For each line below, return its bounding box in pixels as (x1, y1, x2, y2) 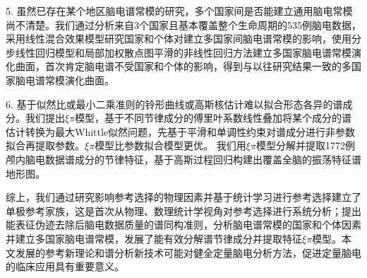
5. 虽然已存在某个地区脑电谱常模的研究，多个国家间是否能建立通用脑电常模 (6, 4, 353, 18)
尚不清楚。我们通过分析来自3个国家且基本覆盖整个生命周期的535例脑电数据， (6, 17, 361, 32)
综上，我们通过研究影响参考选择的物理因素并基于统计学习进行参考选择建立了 (6, 190, 361, 204)
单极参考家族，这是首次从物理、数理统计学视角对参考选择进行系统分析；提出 (6, 203, 361, 218)
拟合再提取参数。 (6, 138, 85, 153)
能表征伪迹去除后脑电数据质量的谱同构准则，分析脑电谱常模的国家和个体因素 (6, 217, 361, 232)
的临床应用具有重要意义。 (6, 259, 124, 274)
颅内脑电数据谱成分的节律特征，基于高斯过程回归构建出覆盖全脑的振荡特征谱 (6, 151, 361, 166)
